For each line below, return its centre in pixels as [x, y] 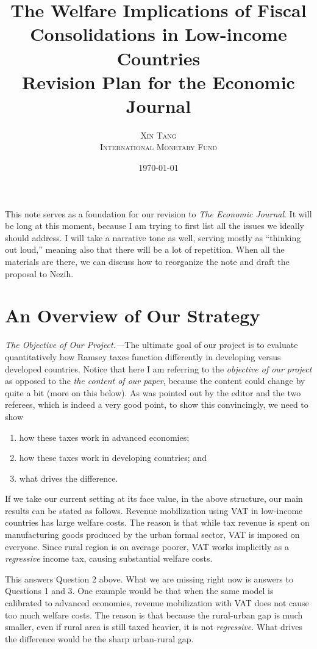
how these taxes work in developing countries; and [113, 458]
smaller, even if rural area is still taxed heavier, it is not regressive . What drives [154, 627]
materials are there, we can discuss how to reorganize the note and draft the [147, 262]
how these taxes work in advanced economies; [104, 437]
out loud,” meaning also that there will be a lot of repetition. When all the [145, 249]
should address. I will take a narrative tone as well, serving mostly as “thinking [153, 237]
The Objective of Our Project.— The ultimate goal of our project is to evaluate [151, 345]
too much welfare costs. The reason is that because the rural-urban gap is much [154, 615]
